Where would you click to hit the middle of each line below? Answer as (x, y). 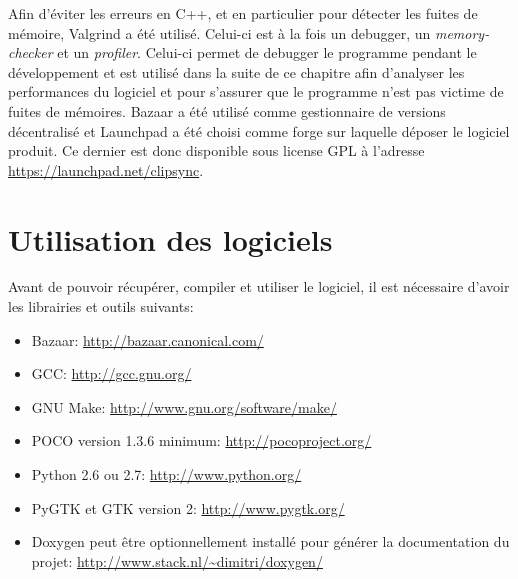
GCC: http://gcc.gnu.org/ (111, 373)
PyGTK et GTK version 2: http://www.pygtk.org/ (188, 507)
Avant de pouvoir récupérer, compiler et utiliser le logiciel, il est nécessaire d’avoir (259, 286)
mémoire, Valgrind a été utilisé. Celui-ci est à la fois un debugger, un (219, 32)
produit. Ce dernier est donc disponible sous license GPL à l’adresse (216, 150)
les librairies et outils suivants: (101, 306)
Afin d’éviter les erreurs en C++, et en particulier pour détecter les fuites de (243, 13)
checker (30, 52)
